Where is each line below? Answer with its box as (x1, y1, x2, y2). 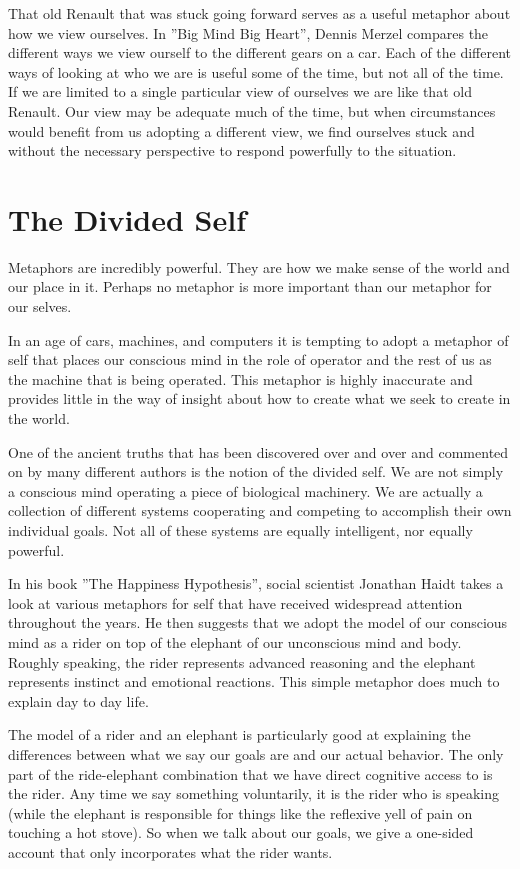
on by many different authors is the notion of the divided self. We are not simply (8, 461, 504, 482)
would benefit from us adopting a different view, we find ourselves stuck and (8, 120, 475, 141)
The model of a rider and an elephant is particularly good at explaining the (8, 724, 471, 745)
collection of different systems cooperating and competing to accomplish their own (8, 500, 512, 521)
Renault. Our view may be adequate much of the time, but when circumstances (8, 100, 496, 121)
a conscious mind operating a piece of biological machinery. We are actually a (8, 480, 483, 501)
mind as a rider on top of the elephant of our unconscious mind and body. (8, 631, 462, 652)
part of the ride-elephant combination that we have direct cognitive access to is (8, 763, 493, 784)
